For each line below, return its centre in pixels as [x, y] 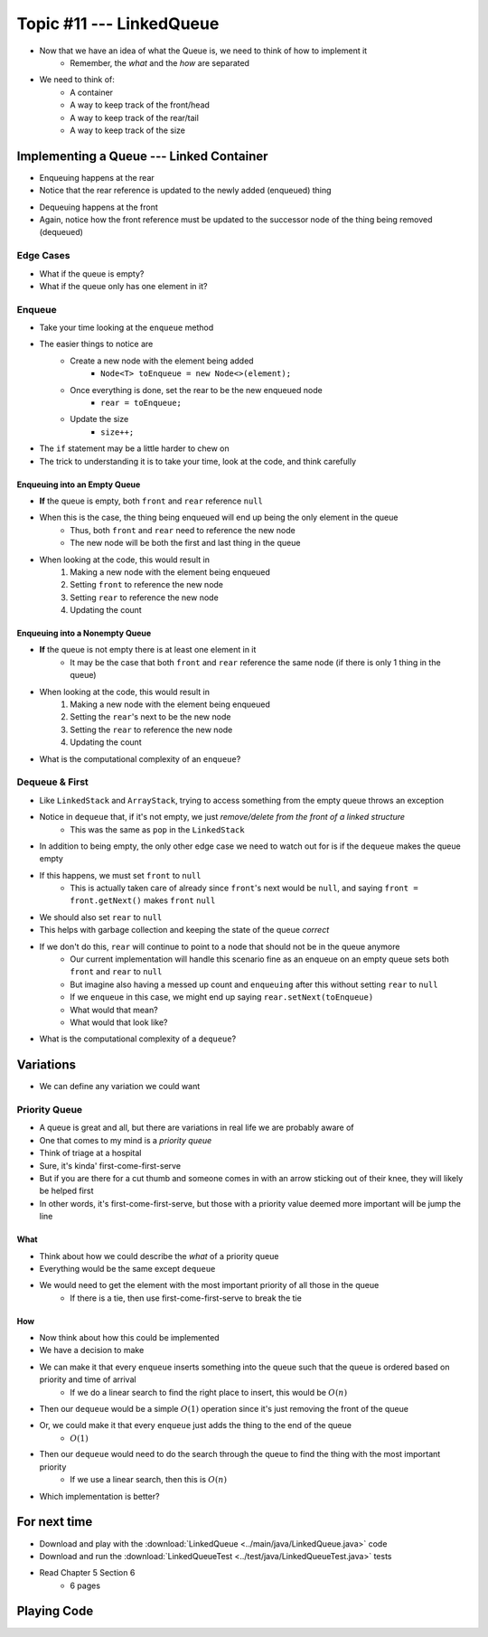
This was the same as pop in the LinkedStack [157, 829]
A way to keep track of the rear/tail [134, 118]
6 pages [85, 1585]
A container [91, 92]
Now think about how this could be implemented [130, 1338]
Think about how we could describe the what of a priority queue [159, 1256]
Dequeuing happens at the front [99, 207]
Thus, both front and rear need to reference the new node [183, 530]
